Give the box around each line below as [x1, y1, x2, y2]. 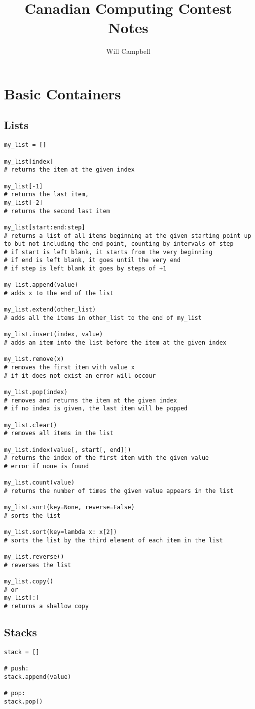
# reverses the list [4, 561, 72, 569]
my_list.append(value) [4, 281, 78, 289]
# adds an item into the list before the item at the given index [4, 339, 227, 347]
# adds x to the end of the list [4, 290, 113, 297]
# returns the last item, [4, 191, 89, 198]
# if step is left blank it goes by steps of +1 [4, 265, 167, 272]
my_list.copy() [4, 578, 54, 585]
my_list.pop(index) [4, 388, 68, 396]
